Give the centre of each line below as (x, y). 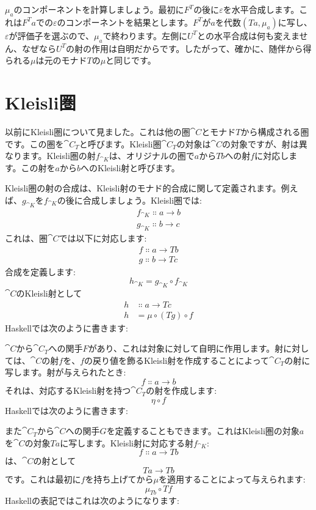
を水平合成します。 (261, 9)
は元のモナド (61, 60)
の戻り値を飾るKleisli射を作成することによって (177, 360)
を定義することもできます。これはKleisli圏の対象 (203, 431)
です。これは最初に (43, 479)
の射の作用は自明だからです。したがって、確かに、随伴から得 (189, 48)
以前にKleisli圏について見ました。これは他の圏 (98, 131)
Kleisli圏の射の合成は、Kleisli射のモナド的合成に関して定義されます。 (143, 188)
